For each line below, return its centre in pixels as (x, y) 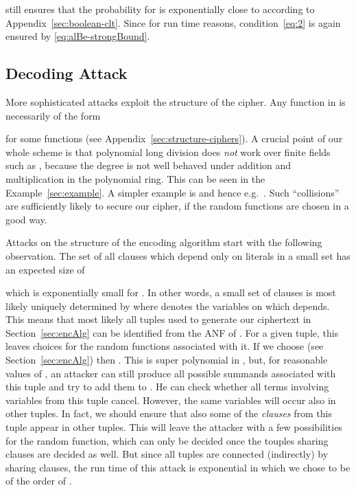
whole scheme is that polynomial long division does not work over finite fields (168, 152)
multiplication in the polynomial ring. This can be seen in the (135, 178)
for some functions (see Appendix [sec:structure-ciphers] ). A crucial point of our (174, 138)
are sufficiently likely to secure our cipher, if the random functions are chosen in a (177, 206)
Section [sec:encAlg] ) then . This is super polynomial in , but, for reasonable (167, 360)
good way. (26, 219)
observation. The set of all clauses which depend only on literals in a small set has (178, 255)
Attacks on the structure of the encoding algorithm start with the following (164, 242)
